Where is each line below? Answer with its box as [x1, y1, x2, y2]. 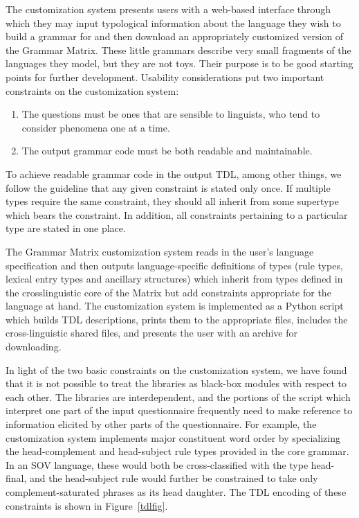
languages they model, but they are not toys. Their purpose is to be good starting [6, 56, 353, 71]
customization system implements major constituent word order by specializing [6, 430, 340, 445]
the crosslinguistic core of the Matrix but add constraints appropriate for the [6, 285, 331, 299]
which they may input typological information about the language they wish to [6, 15, 341, 30]
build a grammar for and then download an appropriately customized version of [6, 29, 344, 44]
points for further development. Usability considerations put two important [6, 69, 324, 84]
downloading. [6, 339, 62, 354]
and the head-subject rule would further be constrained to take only [30, 471, 318, 485]
